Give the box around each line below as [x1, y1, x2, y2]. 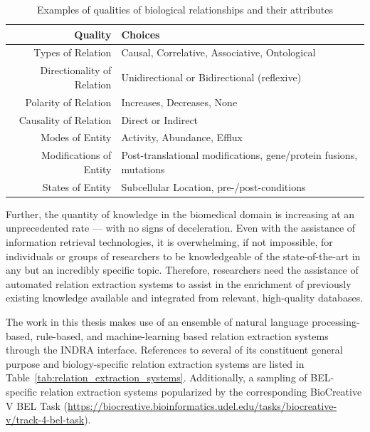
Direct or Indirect [121, 112, 199, 127]
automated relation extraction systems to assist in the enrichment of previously [6, 276, 351, 291]
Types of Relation [33, 45, 112, 60]
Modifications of [41, 148, 112, 163]
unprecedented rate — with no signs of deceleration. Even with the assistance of [6, 220, 356, 235]
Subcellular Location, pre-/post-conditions [121, 179, 306, 194]
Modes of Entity [41, 130, 112, 145]
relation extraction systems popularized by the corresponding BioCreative [40, 384, 362, 398]
